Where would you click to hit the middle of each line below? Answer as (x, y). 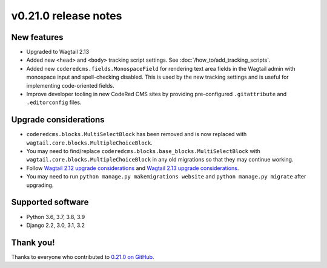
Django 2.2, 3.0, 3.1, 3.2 (55, 225)
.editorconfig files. (54, 102)
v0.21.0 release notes (67, 16)
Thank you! (33, 242)
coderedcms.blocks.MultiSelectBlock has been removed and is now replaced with (137, 134)
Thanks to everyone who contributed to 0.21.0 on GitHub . (83, 257)
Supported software (50, 202)
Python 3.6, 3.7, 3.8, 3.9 (56, 217)
